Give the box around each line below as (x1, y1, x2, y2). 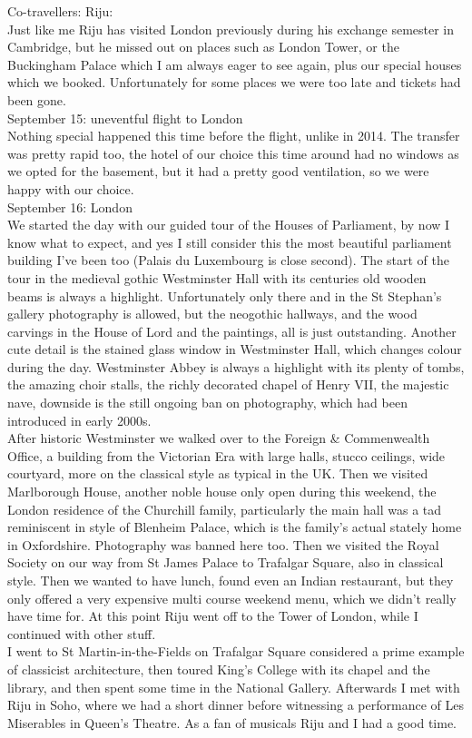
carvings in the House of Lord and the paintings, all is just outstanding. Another (7, 321, 457, 340)
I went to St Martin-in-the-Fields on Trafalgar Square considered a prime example (7, 642, 465, 661)
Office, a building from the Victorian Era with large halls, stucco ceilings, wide (7, 446, 446, 465)
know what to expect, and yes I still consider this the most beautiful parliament (7, 232, 452, 251)
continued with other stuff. (7, 624, 156, 643)
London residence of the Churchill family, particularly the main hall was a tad (7, 499, 442, 518)
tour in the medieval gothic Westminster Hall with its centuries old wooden (7, 268, 427, 287)
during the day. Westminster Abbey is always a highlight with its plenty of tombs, (7, 357, 465, 376)
